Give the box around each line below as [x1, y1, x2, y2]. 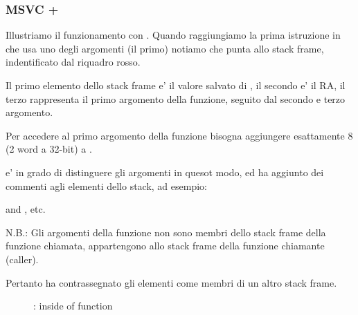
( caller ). [6, 251, 39, 266]
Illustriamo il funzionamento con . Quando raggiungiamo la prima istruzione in [6, 28, 341, 42]
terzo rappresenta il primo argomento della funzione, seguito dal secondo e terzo [6, 91, 346, 106]
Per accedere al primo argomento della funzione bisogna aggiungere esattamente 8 [6, 128, 353, 142]
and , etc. [6, 202, 46, 216]
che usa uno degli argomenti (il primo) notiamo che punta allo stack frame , [6, 41, 324, 55]
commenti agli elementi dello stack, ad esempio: [6, 178, 207, 193]
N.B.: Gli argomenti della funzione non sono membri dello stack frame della [6, 225, 326, 239]
